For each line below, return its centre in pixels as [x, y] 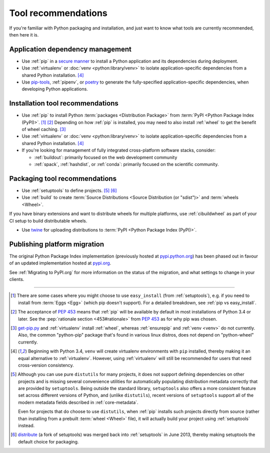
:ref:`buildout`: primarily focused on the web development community [106, 157]
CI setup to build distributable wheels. [48, 220]
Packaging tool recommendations [63, 178]
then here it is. [24, 34]
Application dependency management [70, 49]
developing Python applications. [55, 89]
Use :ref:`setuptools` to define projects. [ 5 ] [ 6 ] [69, 190]
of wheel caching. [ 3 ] [44, 129]
